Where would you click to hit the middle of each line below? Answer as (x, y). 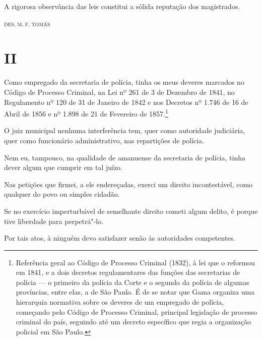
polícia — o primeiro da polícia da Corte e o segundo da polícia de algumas (133, 282)
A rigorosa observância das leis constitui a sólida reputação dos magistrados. (122, 6)
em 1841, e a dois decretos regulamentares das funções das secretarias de (128, 272)
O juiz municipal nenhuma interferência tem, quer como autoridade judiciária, (125, 130)
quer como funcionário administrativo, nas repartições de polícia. (104, 140)
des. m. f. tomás (27, 23)
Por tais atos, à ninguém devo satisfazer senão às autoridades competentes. (120, 238)
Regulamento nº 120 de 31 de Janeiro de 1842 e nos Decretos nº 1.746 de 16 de (126, 102)
